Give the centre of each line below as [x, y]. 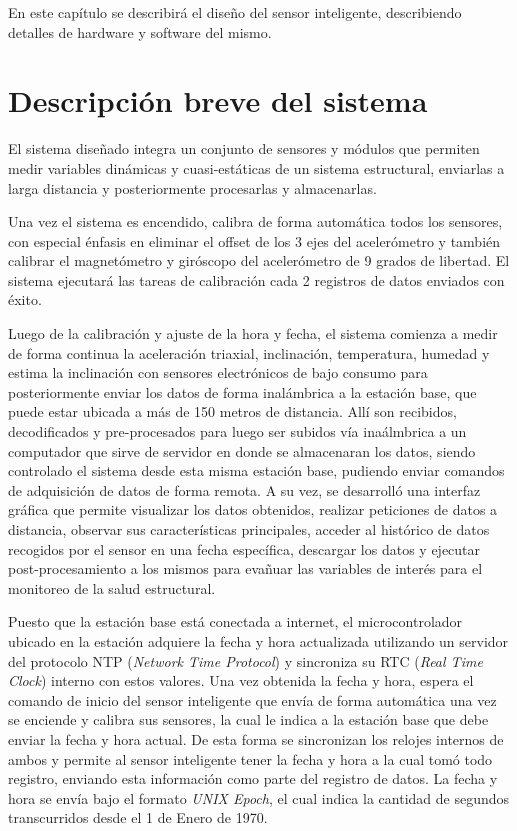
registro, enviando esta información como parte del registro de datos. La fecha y [253, 778]
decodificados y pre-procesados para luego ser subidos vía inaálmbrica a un [237, 431]
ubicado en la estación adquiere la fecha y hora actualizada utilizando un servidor [258, 640]
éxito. [25, 299]
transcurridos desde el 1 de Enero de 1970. [138, 817]
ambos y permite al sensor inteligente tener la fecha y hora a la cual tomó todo [250, 758]
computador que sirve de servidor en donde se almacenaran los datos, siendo [242, 450]
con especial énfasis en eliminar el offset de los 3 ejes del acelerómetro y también [254, 240]
